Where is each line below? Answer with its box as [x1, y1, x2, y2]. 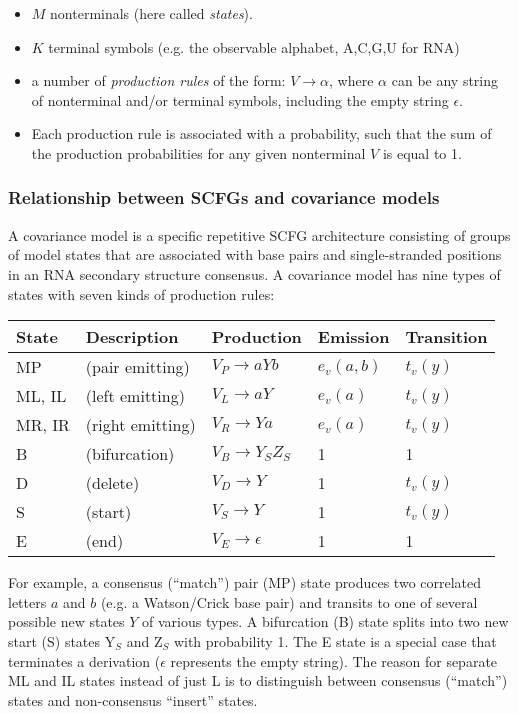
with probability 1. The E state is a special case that [173, 630, 497, 651]
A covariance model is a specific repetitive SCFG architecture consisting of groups [8, 224, 511, 245]
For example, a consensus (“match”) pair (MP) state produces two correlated [8, 572, 482, 593]
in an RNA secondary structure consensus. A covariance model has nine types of [8, 263, 501, 284]
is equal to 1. [382, 142, 462, 163]
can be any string [391, 70, 499, 91]
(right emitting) [85, 413, 196, 437]
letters [8, 591, 47, 612]
